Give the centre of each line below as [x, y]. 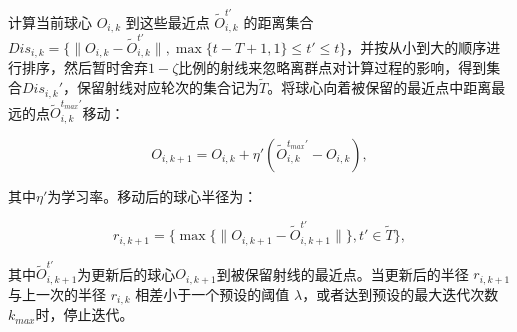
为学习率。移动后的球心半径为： [152, 195]
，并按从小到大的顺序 [416, 46]
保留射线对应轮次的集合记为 [168, 87]
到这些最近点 [167, 21]
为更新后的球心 [126, 273]
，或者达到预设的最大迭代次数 [400, 293]
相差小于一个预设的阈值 [212, 293]
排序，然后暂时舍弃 [84, 67]
